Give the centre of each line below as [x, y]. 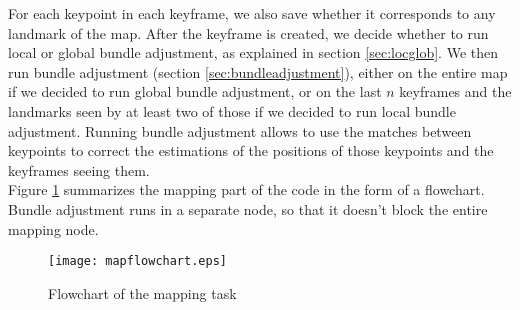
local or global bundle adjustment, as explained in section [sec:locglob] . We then [253, 52]
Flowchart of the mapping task [142, 292]
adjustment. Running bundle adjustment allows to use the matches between [240, 130]
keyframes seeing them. [79, 169]
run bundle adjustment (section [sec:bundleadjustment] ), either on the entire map [258, 71]
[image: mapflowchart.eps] [137, 261]
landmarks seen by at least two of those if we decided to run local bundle [232, 110]
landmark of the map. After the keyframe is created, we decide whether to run [248, 32]
